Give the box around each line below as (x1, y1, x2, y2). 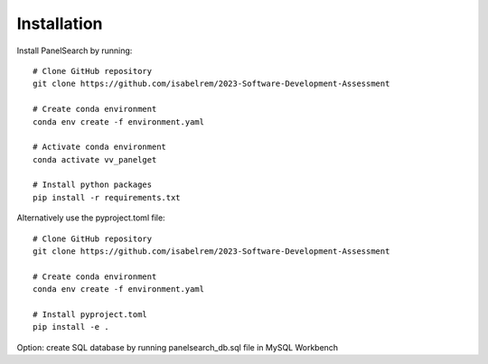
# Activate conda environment (33, 142, 167, 153)
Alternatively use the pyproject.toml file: (16, 212, 166, 223)
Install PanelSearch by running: (16, 45, 133, 56)
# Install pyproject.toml (33, 309, 148, 320)
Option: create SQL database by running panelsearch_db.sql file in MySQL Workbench (16, 341, 339, 352)
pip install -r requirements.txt (33, 192, 181, 202)
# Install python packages (33, 180, 153, 190)
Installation (16, 14, 103, 33)
